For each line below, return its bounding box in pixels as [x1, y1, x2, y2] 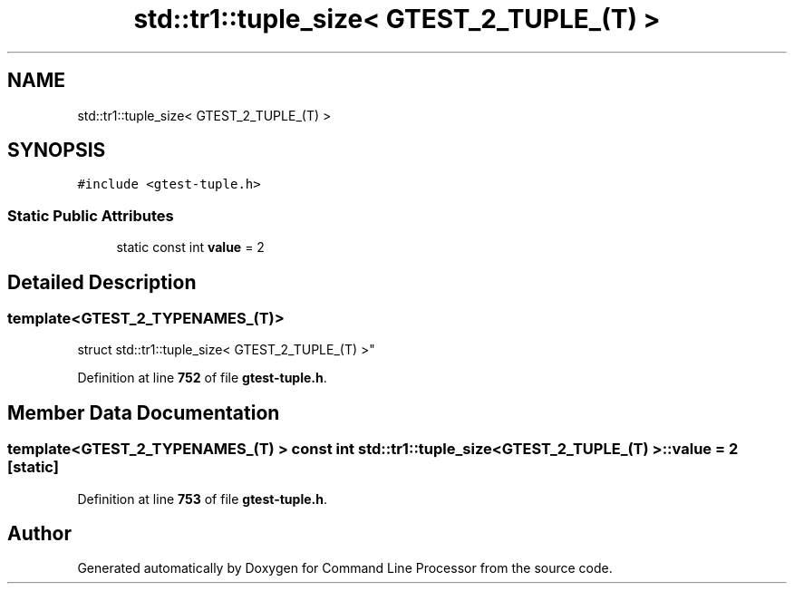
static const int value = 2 [116, 239, 265, 256]
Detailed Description [7, 270, 197, 294]
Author [7, 522, 72, 546]
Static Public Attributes [7, 206, 174, 225]
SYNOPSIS [7, 139, 106, 162]
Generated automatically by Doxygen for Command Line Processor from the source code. [77, 560, 613, 576]
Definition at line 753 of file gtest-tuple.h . [77, 490, 327, 507]
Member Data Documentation [7, 401, 280, 424]
